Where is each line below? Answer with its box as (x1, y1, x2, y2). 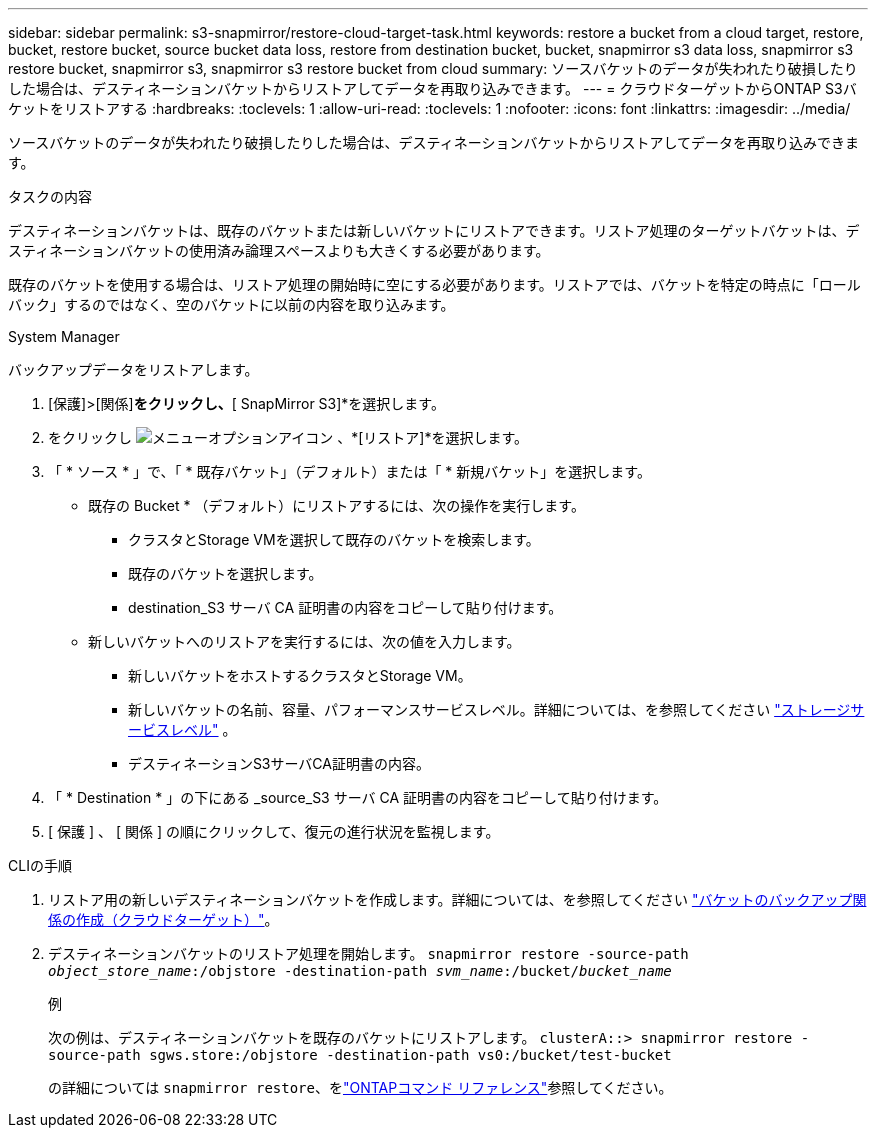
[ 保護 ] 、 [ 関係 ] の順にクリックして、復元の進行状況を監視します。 (48, 823, 500, 840)
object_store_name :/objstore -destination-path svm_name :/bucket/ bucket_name (48, 963, 672, 979)
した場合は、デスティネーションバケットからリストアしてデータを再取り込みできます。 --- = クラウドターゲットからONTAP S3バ (8, 80, 857, 97)
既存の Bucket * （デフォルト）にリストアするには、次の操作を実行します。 (88, 497, 585, 514)
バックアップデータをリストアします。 (8, 361, 259, 378)
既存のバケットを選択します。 (128, 565, 323, 582)
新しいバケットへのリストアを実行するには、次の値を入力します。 (88, 633, 521, 650)
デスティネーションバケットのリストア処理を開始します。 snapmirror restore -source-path (48, 945, 689, 962)
